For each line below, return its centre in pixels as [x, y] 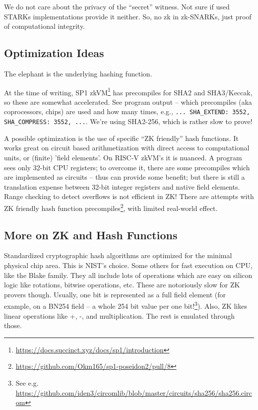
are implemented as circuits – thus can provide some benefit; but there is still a [125, 177]
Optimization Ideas [54, 53]
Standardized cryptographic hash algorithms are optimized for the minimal [118, 255]
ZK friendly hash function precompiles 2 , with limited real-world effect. [111, 207]
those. [13, 325]
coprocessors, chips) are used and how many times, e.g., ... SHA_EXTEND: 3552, [127, 111]
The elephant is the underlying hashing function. [78, 73]
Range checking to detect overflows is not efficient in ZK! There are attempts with [129, 196]
